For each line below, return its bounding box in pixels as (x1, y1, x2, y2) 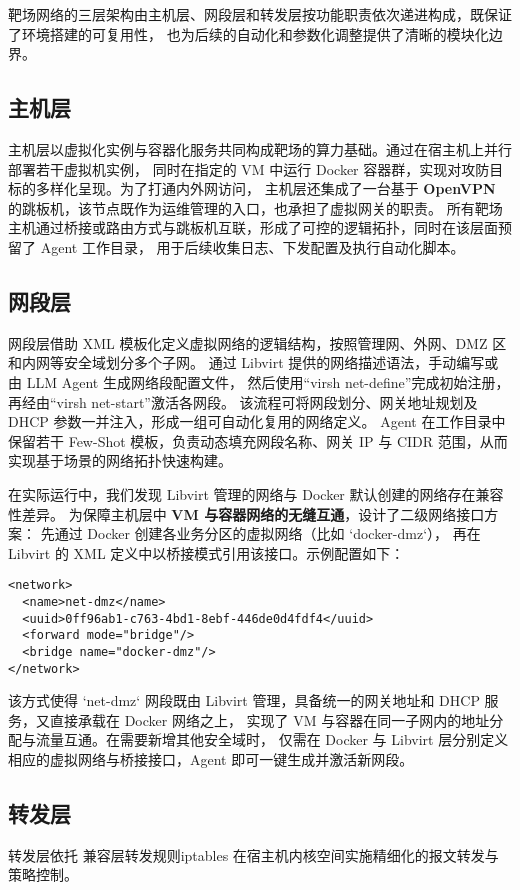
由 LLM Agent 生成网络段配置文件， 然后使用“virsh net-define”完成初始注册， (8, 371, 510, 392)
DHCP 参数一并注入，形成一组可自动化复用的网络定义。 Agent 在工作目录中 (8, 411, 506, 432)
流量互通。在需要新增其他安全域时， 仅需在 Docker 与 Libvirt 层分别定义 (35, 729, 509, 750)
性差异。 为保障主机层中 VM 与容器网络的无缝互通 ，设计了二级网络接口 (8, 503, 485, 524)
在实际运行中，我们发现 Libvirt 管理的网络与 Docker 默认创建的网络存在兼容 (8, 483, 504, 504)
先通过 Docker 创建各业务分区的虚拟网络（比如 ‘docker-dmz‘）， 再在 (40, 523, 481, 544)
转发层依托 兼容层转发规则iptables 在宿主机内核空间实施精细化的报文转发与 (8, 844, 499, 865)
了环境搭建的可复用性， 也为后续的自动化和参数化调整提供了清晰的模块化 (8, 23, 489, 44)
